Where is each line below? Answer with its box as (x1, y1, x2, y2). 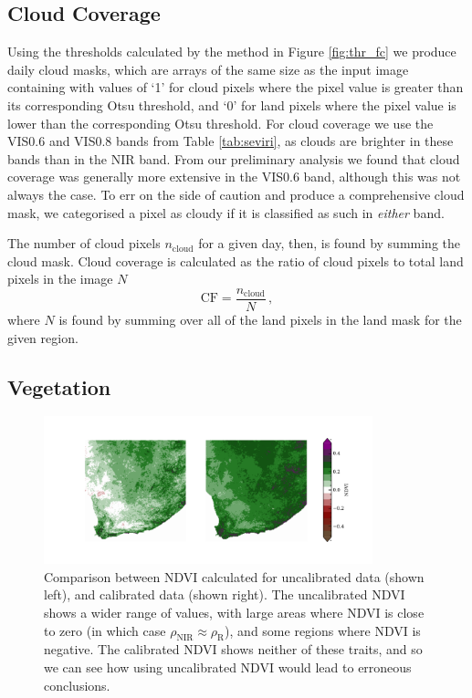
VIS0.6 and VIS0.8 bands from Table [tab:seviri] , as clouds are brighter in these (7, 131, 454, 151)
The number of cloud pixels (7, 234, 161, 253)
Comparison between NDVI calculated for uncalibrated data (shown (44, 567, 425, 586)
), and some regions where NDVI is (225, 620, 421, 640)
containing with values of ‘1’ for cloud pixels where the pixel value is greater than (7, 78, 464, 97)
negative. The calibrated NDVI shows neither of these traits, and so (44, 640, 423, 659)
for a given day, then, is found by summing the (198, 234, 460, 253)
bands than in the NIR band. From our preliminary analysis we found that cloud (7, 149, 460, 168)
